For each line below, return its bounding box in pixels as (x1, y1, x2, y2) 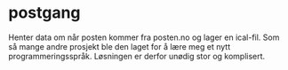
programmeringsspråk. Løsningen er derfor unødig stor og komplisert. (8, 51, 266, 61)
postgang (8, 3, 81, 23)
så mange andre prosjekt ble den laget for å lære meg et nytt (8, 41, 231, 51)
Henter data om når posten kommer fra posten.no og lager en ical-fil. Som (8, 32, 280, 43)
